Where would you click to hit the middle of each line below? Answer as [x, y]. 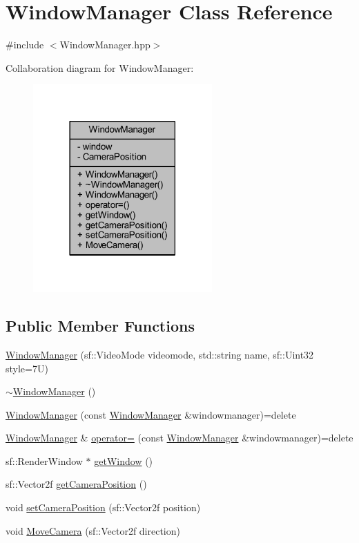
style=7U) [27, 368]
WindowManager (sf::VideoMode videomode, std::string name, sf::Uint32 [160, 354]
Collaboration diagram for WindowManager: [100, 67]
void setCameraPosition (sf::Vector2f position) [103, 507]
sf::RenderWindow [44, 460]
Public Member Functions [100, 326]
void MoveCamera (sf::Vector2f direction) [93, 530]
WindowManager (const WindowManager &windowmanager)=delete [151, 414]
